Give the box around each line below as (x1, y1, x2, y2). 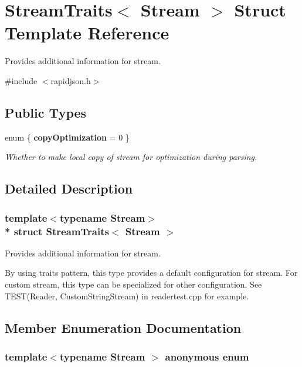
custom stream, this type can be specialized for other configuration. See (5, 278, 262, 290)
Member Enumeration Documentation (5, 318, 242, 336)
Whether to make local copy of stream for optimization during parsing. (5, 151, 257, 163)
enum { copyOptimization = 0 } (5, 131, 130, 143)
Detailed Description (5, 179, 133, 198)
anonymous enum (165, 349, 249, 363)
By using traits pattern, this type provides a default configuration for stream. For (5, 266, 298, 279)
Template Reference (5, 21, 169, 45)
